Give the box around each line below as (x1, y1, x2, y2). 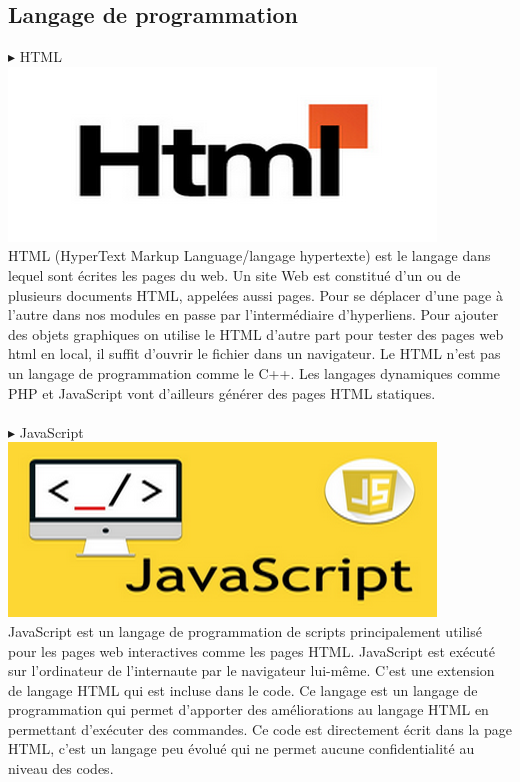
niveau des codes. (8, 758, 114, 779)
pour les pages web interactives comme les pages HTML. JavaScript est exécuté (8, 640, 495, 661)
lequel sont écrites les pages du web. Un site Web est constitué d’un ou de (8, 264, 461, 285)
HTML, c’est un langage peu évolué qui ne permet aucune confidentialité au (8, 738, 475, 759)
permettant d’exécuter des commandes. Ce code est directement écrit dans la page (8, 718, 512, 739)
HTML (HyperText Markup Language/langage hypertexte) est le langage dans (8, 245, 491, 266)
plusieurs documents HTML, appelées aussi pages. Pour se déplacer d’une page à (8, 284, 503, 305)
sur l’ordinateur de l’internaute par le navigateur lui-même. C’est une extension (8, 660, 495, 681)
